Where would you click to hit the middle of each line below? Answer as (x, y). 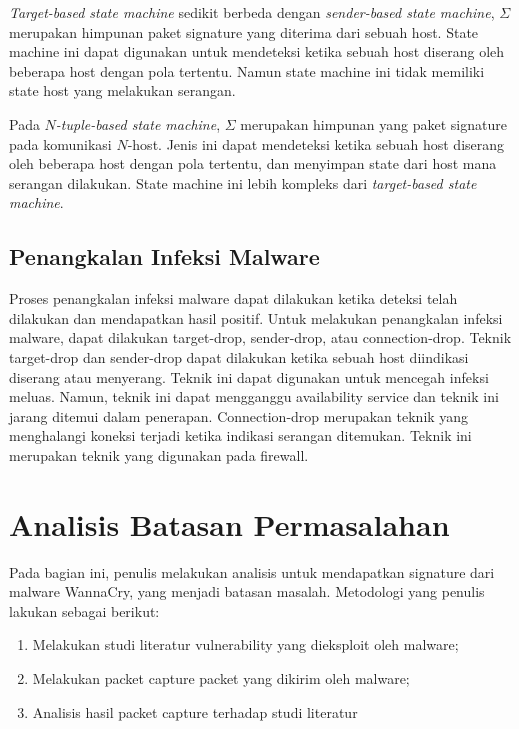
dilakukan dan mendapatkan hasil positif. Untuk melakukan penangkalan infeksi (256, 317)
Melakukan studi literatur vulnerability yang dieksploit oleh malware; (245, 644)
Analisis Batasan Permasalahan (229, 523)
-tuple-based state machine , (138, 123)
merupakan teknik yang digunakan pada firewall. (159, 454)
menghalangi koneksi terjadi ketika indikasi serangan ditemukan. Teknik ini (240, 435)
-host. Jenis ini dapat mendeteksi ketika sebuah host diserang (316, 143)
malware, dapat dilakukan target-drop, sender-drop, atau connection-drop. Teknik (260, 337)
